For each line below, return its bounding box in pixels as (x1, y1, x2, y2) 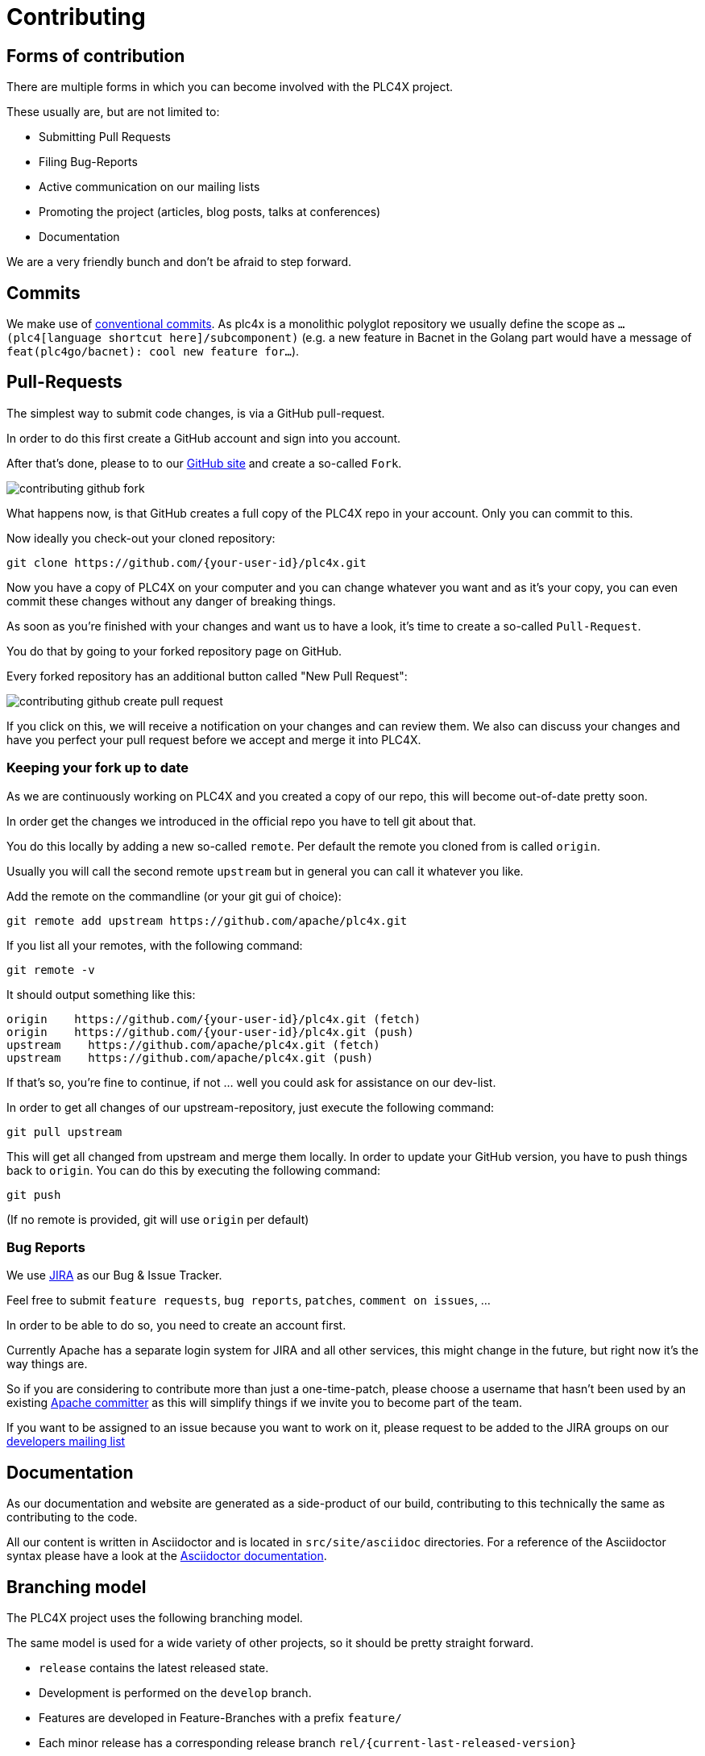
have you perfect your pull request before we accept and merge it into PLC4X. (6, 732, 421, 747)
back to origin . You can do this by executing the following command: (6, 1163, 381, 1177)
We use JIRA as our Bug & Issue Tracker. (6, 1268, 222, 1283)
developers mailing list (6, 1434, 126, 1449)
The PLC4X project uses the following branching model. (6, 1611, 303, 1625)
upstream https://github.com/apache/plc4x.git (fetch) (6, 1038, 380, 1051)
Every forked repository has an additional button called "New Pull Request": (6, 668, 408, 683)
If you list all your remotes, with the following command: (6, 938, 303, 952)
